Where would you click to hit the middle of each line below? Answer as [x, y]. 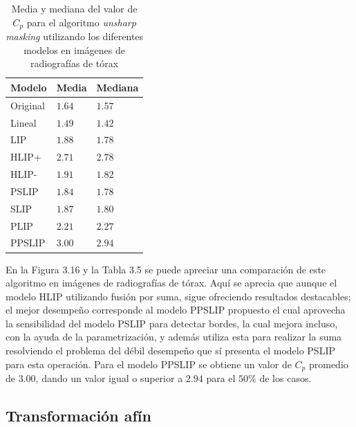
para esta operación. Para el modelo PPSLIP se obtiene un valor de [149, 364]
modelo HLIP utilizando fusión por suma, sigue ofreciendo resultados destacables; [178, 296]
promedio [328, 364]
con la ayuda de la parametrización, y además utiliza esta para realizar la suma [174, 337]
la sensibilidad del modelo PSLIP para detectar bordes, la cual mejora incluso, [172, 323]
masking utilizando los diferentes [75, 36]
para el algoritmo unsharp [81, 22]
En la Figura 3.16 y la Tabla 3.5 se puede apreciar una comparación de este [166, 269]
